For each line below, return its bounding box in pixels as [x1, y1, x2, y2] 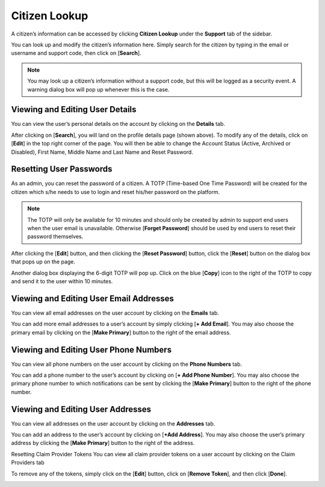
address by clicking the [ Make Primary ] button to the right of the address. [11, 439, 195, 447]
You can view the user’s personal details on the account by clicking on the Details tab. [11, 121, 226, 128]
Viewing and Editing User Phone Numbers [11, 344, 172, 355]
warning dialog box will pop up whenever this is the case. [27, 86, 170, 93]
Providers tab [11, 459, 45, 467]
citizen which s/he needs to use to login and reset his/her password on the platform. [11, 188, 220, 195]
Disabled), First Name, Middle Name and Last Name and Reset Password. [11, 148, 194, 156]
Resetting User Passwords [11, 164, 113, 174]
